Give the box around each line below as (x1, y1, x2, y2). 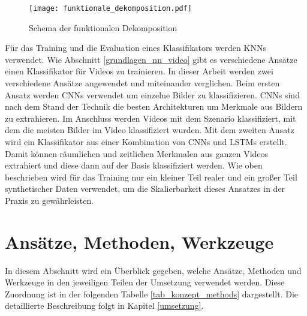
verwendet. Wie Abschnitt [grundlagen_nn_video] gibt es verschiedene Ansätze (5, 53, 297, 65)
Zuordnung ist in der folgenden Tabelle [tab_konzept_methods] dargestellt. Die (5, 287, 299, 300)
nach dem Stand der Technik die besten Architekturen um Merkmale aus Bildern (5, 100, 303, 113)
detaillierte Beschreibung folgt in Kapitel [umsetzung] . (5, 299, 204, 312)
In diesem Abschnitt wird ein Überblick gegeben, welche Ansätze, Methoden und (5, 264, 302, 276)
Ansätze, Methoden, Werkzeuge (5, 229, 274, 254)
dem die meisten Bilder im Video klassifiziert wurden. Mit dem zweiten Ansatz (5, 124, 294, 136)
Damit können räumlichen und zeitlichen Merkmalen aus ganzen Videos (5, 147, 269, 159)
